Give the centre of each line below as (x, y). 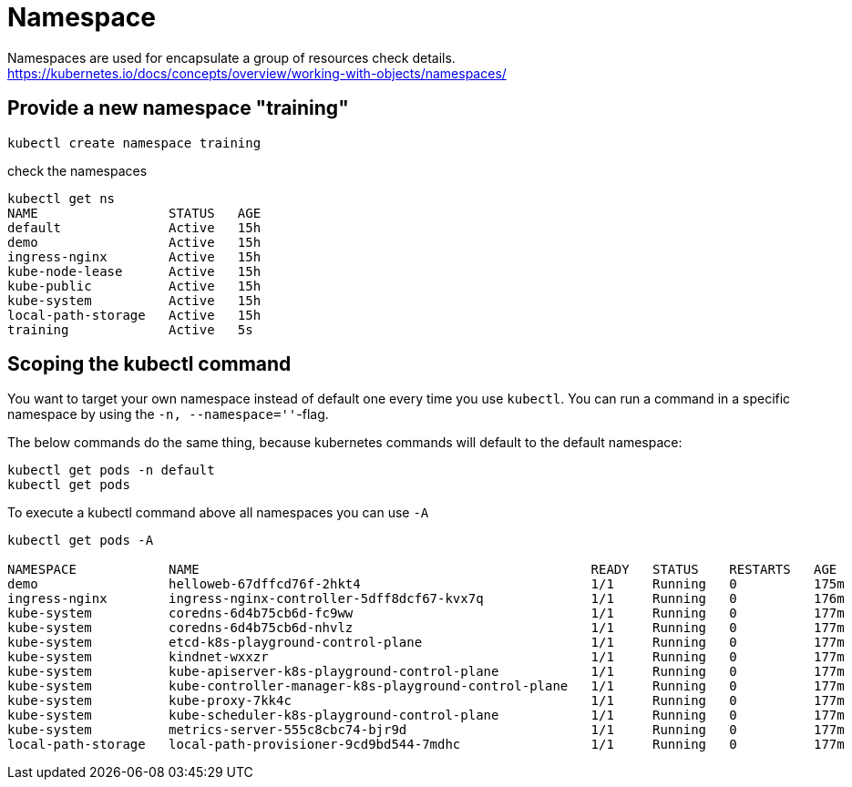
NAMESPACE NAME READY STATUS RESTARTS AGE (422, 570)
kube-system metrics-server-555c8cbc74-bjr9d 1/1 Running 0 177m (426, 730)
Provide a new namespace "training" (178, 108)
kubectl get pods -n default (111, 470)
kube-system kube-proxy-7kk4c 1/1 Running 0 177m (426, 701)
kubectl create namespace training (134, 143)
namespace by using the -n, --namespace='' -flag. (168, 414)
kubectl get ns (62, 198)
